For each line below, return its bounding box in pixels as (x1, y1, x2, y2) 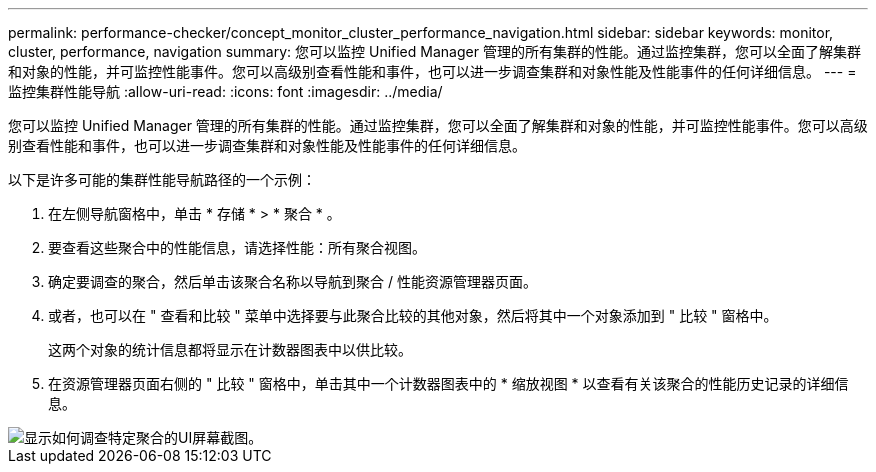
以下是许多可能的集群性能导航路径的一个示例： (8, 171, 316, 188)
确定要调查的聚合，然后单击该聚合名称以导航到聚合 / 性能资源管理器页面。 (48, 273, 537, 290)
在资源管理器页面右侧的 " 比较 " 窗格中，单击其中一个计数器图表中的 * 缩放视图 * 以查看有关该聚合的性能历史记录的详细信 (48, 375, 849, 392)
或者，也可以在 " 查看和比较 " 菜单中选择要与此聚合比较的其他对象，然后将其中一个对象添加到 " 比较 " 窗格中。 (48, 307, 778, 324)
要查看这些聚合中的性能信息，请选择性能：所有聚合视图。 (48, 239, 426, 256)
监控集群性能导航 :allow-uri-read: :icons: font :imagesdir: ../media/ (8, 83, 443, 100)
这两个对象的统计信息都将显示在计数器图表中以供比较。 (48, 341, 412, 358)
